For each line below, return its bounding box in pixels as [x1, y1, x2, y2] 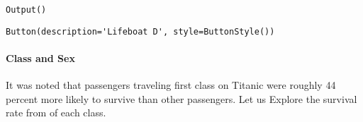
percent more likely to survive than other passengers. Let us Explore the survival [6, 91, 357, 106]
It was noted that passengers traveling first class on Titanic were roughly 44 [6, 78, 336, 92]
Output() [6, 5, 47, 15]
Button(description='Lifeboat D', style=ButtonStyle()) [6, 26, 275, 37]
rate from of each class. [6, 105, 106, 120]
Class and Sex [6, 50, 75, 65]
